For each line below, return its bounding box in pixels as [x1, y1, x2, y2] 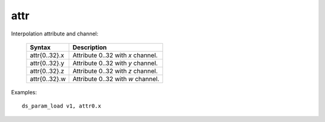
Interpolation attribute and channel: [11, 30, 99, 37]
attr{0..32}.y [29, 59, 64, 67]
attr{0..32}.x [29, 51, 64, 59]
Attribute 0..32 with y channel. [72, 59, 158, 67]
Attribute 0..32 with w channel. [72, 75, 159, 83]
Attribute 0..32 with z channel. [72, 67, 158, 75]
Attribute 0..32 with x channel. [72, 51, 158, 59]
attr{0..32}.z [29, 67, 64, 75]
